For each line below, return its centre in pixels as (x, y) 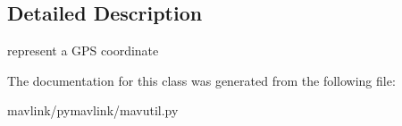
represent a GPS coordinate (83, 50)
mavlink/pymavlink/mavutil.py (93, 110)
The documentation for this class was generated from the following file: (201, 80)
